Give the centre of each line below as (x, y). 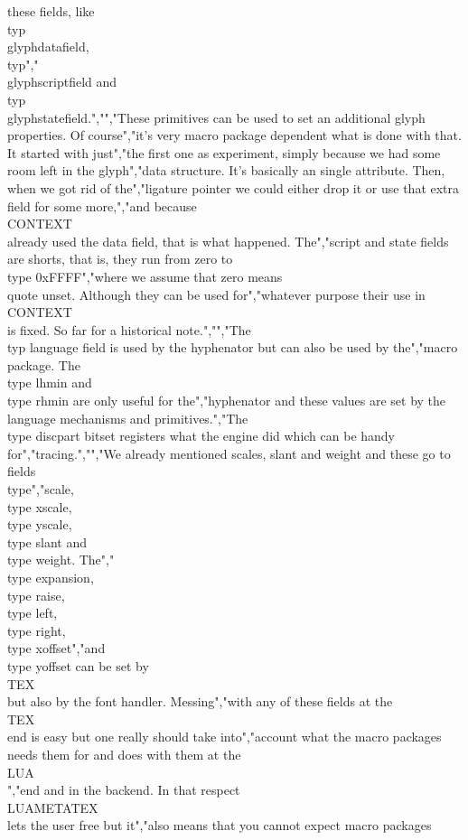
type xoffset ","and (56, 648)
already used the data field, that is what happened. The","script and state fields (228, 241)
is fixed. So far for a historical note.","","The (129, 329)
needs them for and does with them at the (124, 754)
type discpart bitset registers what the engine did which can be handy (201, 436)
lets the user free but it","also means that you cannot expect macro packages (220, 825)
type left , (33, 613)
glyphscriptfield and (62, 82)
